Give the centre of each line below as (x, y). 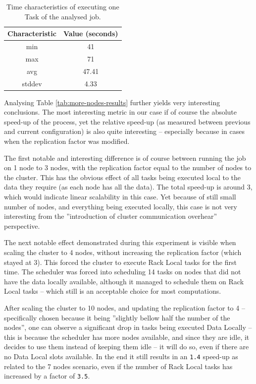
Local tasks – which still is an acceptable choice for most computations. (113, 291)
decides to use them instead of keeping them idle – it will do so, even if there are (127, 347)
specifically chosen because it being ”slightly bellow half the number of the (117, 317)
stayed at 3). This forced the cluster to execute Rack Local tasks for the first (120, 262)
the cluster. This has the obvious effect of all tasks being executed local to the (123, 177)
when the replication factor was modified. (67, 141)
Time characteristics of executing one (63, 6)
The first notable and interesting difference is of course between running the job (125, 158)
